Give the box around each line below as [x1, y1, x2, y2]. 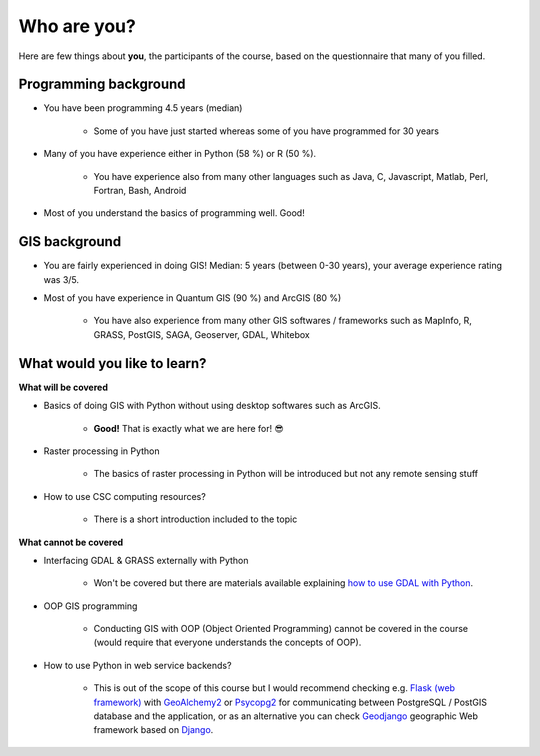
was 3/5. [43, 273, 80, 285]
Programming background [18, 76, 186, 93]
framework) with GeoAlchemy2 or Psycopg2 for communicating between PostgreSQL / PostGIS [93, 696, 488, 708]
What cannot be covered [18, 536, 124, 548]
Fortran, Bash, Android [93, 185, 187, 197]
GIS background [18, 233, 122, 250]
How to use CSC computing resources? [43, 490, 207, 502]
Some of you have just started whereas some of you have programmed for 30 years [93, 125, 440, 137]
